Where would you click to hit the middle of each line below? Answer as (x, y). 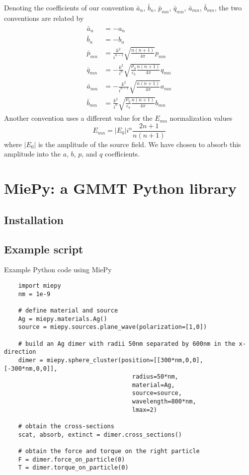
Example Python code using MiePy (58, 270)
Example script (44, 249)
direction (20, 352)
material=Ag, (153, 385)
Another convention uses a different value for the (78, 118)
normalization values (201, 118)
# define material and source (68, 310)
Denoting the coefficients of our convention (69, 7)
